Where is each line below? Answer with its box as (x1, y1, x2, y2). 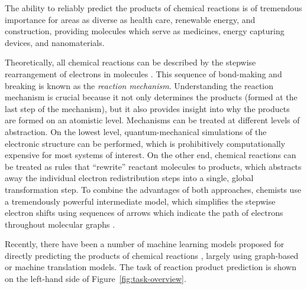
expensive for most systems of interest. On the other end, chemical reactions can (5, 149, 296, 161)
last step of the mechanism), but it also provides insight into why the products (5, 102, 290, 114)
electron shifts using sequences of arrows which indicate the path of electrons (5, 206, 283, 219)
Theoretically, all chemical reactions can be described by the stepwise (5, 56, 256, 68)
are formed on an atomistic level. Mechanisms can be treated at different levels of (5, 114, 300, 126)
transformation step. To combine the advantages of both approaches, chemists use (5, 183, 302, 195)
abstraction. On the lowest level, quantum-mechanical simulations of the (5, 125, 267, 137)
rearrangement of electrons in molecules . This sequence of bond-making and (5, 67, 282, 80)
